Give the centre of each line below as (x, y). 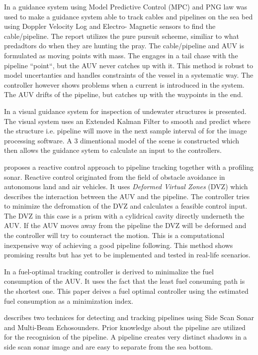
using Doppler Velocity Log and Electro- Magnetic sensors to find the (110, 26)
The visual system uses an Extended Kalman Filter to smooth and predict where (128, 121)
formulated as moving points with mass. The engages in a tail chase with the (121, 55)
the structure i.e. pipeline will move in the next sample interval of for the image (126, 131)
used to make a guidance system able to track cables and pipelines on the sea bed (129, 16)
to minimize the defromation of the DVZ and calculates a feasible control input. (126, 206)
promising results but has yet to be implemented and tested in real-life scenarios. (127, 255)
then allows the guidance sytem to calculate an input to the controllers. (113, 150)
